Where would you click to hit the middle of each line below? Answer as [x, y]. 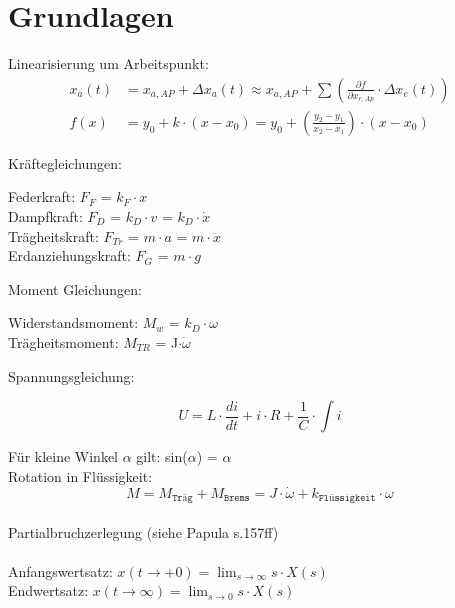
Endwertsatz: [48, 590]
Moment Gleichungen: [75, 288]
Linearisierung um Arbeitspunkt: [108, 63]
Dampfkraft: [45, 215]
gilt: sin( [162, 456]
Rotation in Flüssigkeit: [80, 475]
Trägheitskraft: [53, 235]
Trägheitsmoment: [63, 341]
